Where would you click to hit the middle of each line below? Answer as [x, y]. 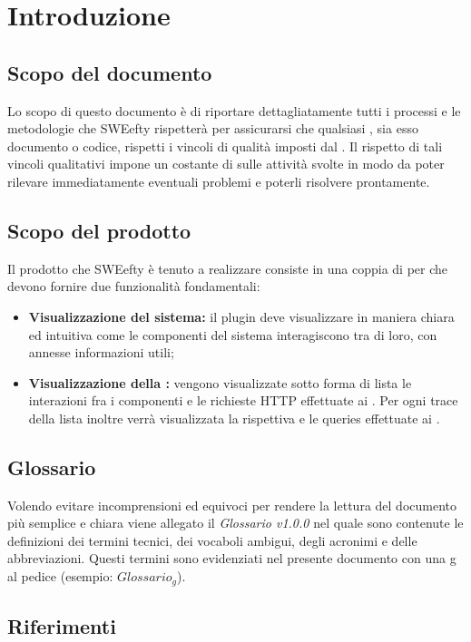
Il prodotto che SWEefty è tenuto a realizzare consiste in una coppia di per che [228, 268]
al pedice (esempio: [60, 576]
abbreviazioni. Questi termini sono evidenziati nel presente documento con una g [232, 558]
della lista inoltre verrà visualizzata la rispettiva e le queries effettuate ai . [234, 418]
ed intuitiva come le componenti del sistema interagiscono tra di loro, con [233, 334]
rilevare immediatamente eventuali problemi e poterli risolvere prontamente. [219, 181]
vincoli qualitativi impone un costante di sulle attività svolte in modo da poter [226, 164]
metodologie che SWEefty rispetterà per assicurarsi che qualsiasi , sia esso [213, 128]
